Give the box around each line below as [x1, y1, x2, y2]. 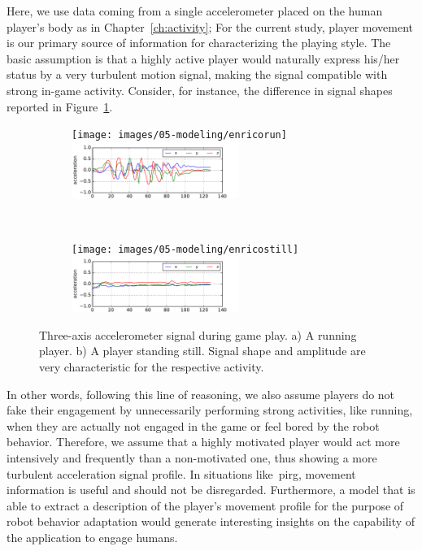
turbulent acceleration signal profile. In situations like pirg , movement [7, 465, 356, 482]
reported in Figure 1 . [7, 98, 113, 115]
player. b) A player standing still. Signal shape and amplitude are [39, 342, 366, 359]
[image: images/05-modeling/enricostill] [72, 243, 299, 255]
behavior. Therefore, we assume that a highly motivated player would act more [7, 433, 400, 450]
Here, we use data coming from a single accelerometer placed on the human [7, 2, 383, 19]
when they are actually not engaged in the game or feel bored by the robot [7, 417, 380, 434]
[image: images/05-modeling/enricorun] [72, 129, 287, 141]
